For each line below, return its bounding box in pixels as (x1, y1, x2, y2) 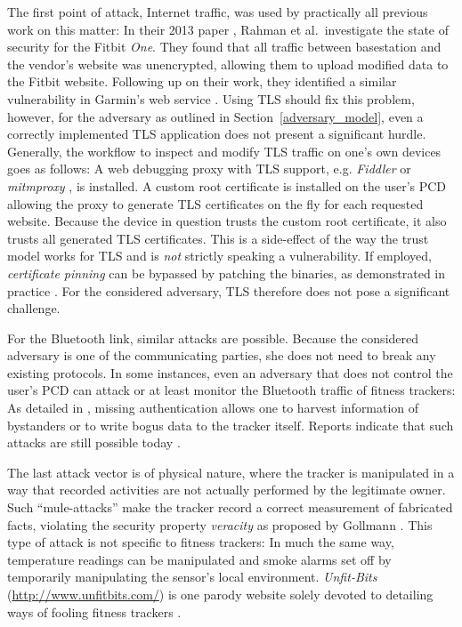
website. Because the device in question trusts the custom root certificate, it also (7, 212, 447, 230)
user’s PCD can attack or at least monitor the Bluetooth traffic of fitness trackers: (7, 381, 456, 399)
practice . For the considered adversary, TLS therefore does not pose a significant (7, 281, 450, 300)
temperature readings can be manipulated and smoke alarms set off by (7, 550, 392, 568)
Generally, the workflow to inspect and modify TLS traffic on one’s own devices (7, 141, 442, 160)
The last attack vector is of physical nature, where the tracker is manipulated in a (7, 462, 455, 481)
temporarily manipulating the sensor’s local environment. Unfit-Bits (7, 567, 377, 586)
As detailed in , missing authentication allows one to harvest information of (7, 398, 419, 417)
